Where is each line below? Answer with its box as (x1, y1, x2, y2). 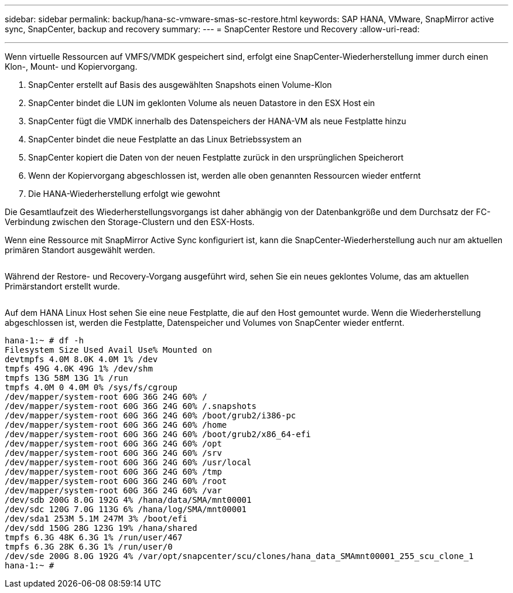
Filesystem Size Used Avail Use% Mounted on (5, 345, 213, 355)
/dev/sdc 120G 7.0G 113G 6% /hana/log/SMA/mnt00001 (5, 505, 247, 514)
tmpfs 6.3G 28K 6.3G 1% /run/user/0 (5, 542, 173, 551)
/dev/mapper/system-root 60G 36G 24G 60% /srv (5, 448, 222, 458)
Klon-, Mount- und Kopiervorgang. (5, 62, 138, 71)
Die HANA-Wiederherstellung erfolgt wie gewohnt (28, 189, 220, 199)
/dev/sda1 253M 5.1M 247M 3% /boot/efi (5, 514, 187, 523)
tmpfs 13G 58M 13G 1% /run (5, 373, 128, 383)
